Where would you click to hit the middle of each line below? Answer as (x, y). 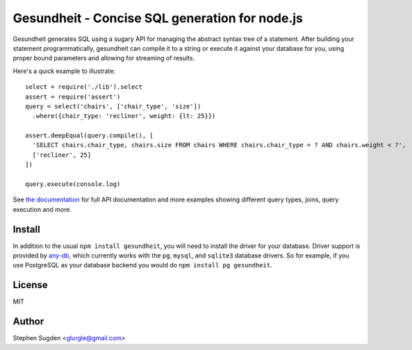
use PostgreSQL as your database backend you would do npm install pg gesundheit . (142, 265)
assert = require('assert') (73, 97)
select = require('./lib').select (84, 87)
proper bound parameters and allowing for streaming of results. (104, 58)
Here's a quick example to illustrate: (64, 71)
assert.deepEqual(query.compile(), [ (90, 136)
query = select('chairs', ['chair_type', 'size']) (113, 106)
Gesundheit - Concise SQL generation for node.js (158, 18)
